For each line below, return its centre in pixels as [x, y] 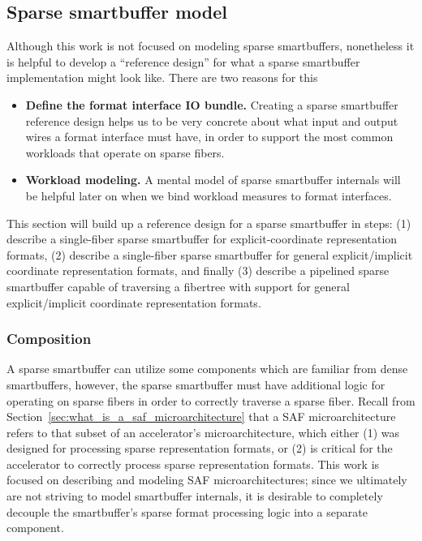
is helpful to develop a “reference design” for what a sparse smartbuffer [183, 61]
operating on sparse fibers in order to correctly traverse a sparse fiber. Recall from [211, 400]
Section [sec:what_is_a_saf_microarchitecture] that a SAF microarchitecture [201, 416]
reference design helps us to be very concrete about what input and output [212, 120]
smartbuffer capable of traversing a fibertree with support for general [178, 286]
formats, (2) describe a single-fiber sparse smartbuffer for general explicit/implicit [210, 254]
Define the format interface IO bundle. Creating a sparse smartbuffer [212, 104]
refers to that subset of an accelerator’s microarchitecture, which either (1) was [203, 432]
